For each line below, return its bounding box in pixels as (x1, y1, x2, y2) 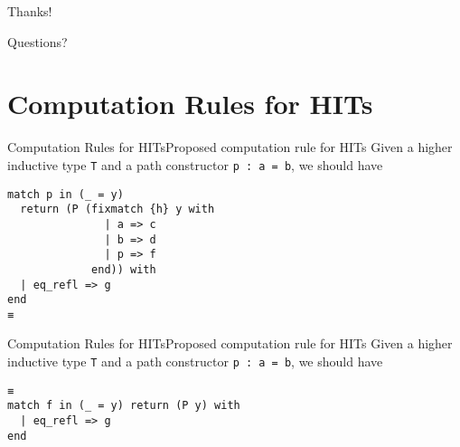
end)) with (91, 262, 156, 276)
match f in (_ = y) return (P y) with (7, 399, 240, 413)
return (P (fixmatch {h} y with (20, 203, 215, 216)
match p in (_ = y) (7, 187, 124, 201)
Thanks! (7, 2, 52, 20)
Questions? (7, 32, 68, 51)
